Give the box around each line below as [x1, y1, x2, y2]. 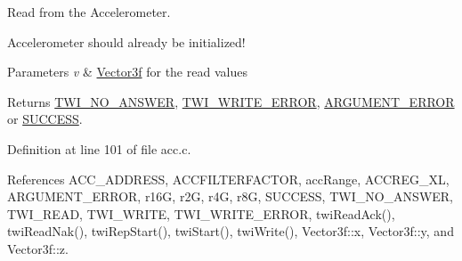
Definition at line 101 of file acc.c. [7, 139, 191, 158]
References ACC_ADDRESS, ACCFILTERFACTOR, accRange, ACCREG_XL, [7, 169, 450, 188]
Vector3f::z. [7, 239, 69, 257]
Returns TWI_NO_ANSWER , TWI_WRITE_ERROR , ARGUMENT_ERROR [7, 92, 455, 110]
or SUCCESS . [7, 110, 83, 128]
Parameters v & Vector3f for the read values [7, 62, 247, 81]
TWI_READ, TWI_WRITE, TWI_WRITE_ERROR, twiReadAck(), [7, 204, 395, 223]
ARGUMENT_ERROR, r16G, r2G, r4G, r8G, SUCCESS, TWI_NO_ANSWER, [7, 187, 454, 206]
